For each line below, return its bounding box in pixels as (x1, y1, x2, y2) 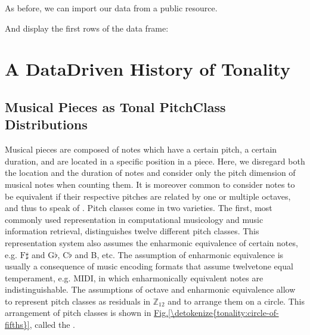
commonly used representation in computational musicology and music (5, 213, 263, 225)
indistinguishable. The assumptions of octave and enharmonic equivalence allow (5, 283, 296, 296)
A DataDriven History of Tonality (5, 57, 290, 81)
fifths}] (5, 318, 30, 331)
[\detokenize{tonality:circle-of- (168, 306, 279, 319)
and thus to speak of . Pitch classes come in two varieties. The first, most (5, 201, 272, 214)
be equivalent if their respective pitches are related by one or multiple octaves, (5, 190, 291, 202)
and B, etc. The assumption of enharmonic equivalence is (75, 248, 284, 260)
